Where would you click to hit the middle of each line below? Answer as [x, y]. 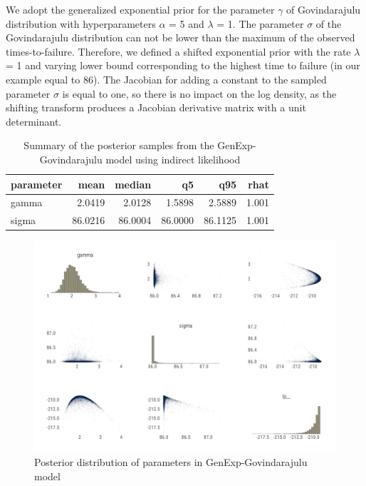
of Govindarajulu [324, 9]
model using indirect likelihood [173, 159]
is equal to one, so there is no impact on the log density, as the [199, 93]
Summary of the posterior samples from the [119, 145]
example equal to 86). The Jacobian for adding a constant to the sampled [166, 79]
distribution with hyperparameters [81, 23]
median [133, 184]
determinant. [34, 121]
